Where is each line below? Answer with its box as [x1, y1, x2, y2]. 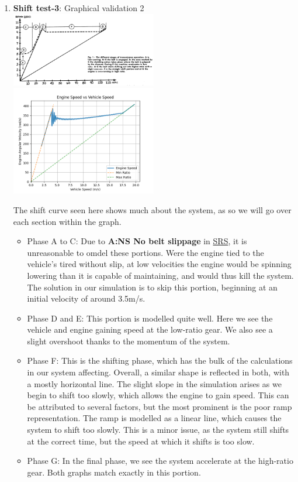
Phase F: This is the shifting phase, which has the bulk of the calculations [27, 354, 293, 367]
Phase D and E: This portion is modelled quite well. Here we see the [27, 312, 273, 324]
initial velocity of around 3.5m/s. [27, 292, 145, 305]
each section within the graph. [13, 215, 122, 227]
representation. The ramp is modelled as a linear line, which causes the [27, 412, 282, 424]
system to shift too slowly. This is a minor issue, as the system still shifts [27, 423, 289, 436]
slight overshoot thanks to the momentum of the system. [27, 334, 230, 347]
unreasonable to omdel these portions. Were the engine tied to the [27, 246, 264, 258]
